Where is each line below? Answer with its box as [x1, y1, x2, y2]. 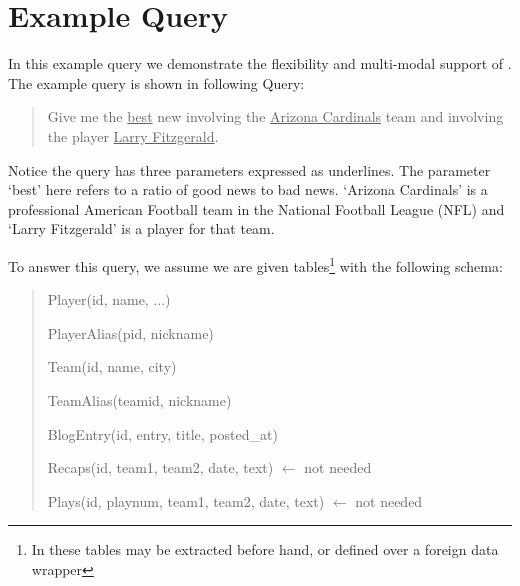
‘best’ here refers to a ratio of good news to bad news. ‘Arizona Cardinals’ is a [8, 179, 488, 200]
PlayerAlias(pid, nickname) [47, 322, 214, 343]
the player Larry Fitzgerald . [47, 125, 219, 146]
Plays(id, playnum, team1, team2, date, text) [47, 490, 325, 511]
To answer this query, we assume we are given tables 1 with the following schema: [8, 252, 503, 276]
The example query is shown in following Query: [8, 72, 305, 93]
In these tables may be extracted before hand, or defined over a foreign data [31, 539, 499, 560]
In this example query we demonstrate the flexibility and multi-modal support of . [8, 53, 512, 74]
